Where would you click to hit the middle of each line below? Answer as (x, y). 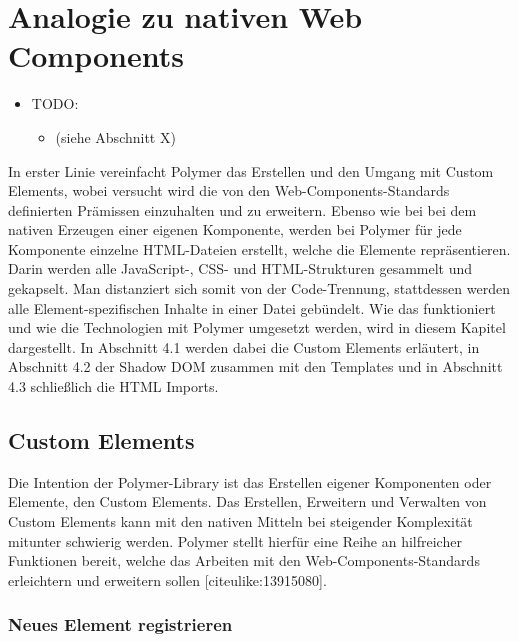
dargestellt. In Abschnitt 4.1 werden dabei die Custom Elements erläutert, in (244, 346)
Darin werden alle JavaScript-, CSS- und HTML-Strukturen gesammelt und (240, 268)
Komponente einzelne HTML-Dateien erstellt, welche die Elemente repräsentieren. (259, 248)
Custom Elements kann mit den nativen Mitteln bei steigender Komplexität (240, 521)
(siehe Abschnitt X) (115, 136)
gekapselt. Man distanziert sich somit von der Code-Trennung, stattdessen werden (259, 288)
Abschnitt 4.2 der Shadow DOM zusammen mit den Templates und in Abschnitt (255, 366)
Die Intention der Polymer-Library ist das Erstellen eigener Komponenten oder (250, 481)
